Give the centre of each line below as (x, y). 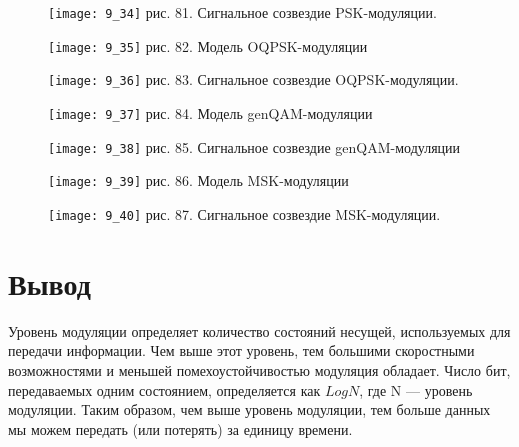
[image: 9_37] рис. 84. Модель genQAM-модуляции (210, 112)
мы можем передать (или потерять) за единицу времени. (180, 428)
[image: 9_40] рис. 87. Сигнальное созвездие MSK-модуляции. (244, 213)
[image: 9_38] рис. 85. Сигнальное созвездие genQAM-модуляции (254, 146)
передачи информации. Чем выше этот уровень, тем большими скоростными (241, 350)
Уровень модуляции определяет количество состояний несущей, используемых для (259, 330)
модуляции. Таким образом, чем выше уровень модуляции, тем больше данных (249, 409)
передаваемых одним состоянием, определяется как (164, 389)
